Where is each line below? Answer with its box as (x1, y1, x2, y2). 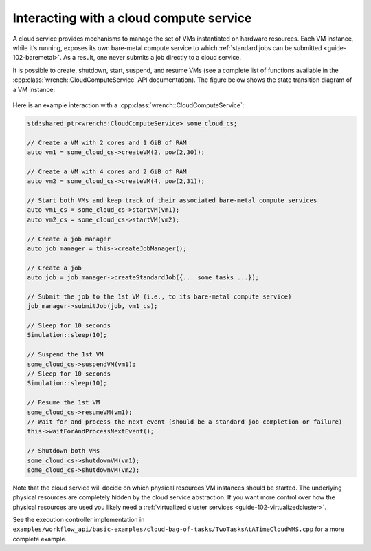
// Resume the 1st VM (27, 399, 100, 407)
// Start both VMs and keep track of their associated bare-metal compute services (27, 197, 317, 204)
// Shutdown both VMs (27, 447, 100, 455)
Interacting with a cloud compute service (12, 10, 252, 25)
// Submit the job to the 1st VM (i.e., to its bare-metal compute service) (27, 292, 292, 301)
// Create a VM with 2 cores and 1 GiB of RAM (27, 138, 187, 147)
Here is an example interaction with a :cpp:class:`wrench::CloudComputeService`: (12, 100, 245, 109)
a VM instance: (12, 85, 56, 94)
